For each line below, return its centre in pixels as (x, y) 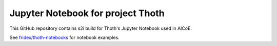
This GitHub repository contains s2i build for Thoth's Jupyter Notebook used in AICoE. (101, 28)
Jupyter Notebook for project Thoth (87, 13)
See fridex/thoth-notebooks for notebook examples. (65, 37)
